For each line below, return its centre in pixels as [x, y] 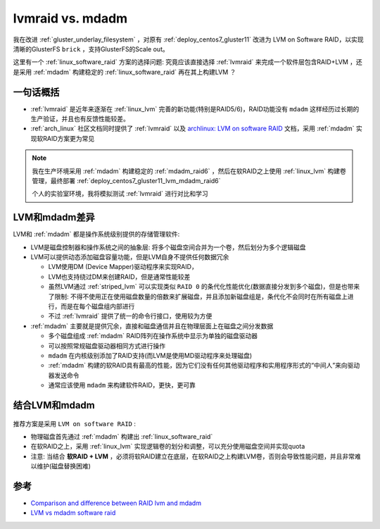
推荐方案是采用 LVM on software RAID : [75, 423]
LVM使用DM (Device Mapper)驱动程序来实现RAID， [123, 267]
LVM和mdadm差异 [54, 217]
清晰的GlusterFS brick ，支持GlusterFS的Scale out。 [91, 49]
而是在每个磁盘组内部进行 [97, 306]
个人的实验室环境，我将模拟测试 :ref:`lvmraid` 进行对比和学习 [120, 194]
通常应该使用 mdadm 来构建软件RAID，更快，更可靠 [122, 385]
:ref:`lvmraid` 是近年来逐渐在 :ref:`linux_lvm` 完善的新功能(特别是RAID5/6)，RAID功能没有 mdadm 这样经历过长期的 [195, 108]
